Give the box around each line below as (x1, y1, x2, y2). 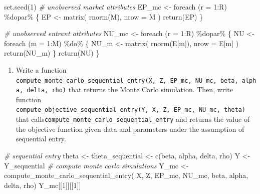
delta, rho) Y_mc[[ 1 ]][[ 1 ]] (4, 179, 81, 190)
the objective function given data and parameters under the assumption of (16, 123, 244, 134)
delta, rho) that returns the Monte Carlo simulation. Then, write (27, 84, 233, 95)
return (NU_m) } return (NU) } (4, 48, 100, 58)
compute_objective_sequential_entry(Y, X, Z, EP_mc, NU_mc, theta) (16, 106, 245, 114)
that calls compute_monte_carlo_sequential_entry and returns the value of (16, 114, 250, 124)
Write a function (16, 64, 67, 75)
